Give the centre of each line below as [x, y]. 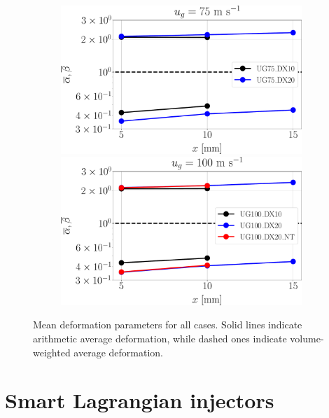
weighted [52, 352]
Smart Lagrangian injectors [140, 400]
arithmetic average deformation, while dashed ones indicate [160, 339]
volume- [307, 339]
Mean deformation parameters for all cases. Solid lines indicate [168, 325]
